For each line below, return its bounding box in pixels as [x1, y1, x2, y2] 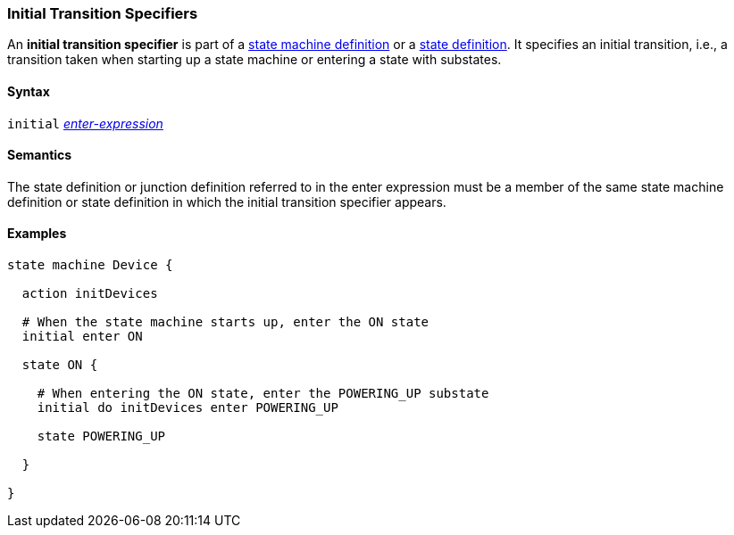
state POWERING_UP [37, 429, 166, 444]
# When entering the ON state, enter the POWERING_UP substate [37, 386, 489, 401]
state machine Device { [7, 258, 173, 273]
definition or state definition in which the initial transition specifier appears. [7, 193, 446, 210]
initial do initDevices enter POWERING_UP [37, 400, 338, 416]
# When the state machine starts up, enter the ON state [21, 315, 430, 330]
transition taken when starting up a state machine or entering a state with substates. [7, 52, 502, 68]
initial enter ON [21, 329, 143, 344]
